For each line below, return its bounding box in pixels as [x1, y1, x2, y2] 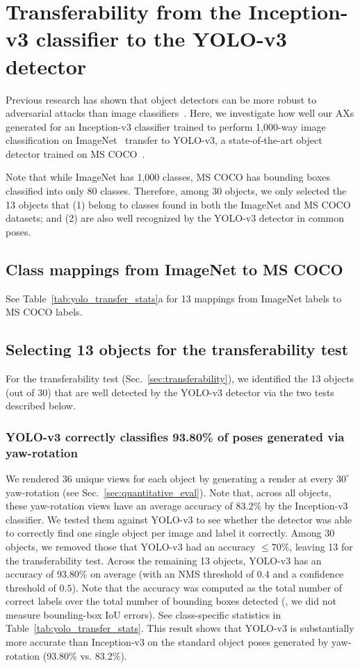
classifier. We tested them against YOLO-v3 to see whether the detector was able [6, 512, 352, 526]
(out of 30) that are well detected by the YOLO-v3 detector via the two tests [6, 384, 334, 399]
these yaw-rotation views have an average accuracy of [6, 498, 233, 513]
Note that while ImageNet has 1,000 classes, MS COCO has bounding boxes [6, 170, 331, 184]
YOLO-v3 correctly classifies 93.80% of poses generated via [6, 427, 345, 445]
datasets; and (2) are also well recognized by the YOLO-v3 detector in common [6, 211, 344, 225]
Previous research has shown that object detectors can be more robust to [6, 92, 317, 106]
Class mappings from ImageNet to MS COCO [6, 258, 343, 279]
